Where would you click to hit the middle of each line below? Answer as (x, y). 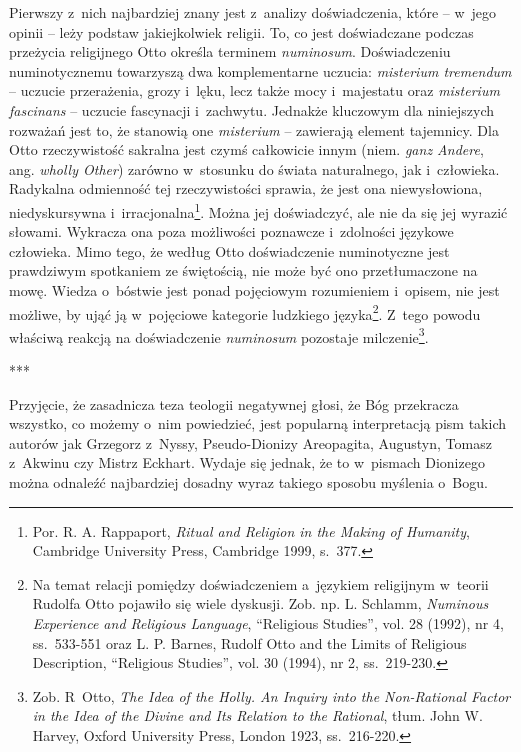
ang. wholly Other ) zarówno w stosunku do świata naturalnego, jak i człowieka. (254, 168)
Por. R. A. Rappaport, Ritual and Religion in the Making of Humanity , (251, 530)
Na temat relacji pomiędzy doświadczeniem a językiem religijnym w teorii (260, 583)
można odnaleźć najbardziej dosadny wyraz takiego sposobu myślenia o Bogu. (248, 482)
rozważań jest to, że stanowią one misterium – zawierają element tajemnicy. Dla (254, 129)
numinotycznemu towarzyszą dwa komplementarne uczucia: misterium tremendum (260, 70)
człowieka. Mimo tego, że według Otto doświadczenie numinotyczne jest (229, 250)
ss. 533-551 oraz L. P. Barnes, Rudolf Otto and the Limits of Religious (249, 642)
